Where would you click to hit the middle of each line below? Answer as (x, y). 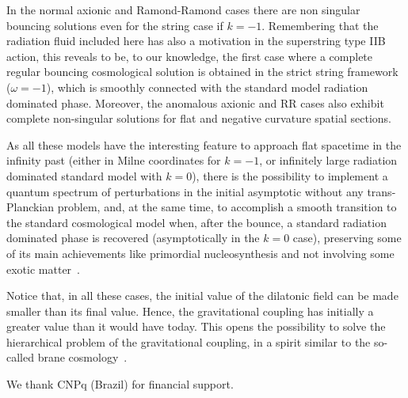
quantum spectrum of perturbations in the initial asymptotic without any (185, 191)
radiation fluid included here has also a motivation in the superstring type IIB (196, 41)
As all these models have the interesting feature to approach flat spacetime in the (204, 144)
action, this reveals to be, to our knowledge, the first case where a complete (190, 56)
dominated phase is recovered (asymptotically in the (133, 238)
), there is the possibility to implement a (290, 175)
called (20, 357)
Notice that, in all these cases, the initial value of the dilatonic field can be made (202, 296)
